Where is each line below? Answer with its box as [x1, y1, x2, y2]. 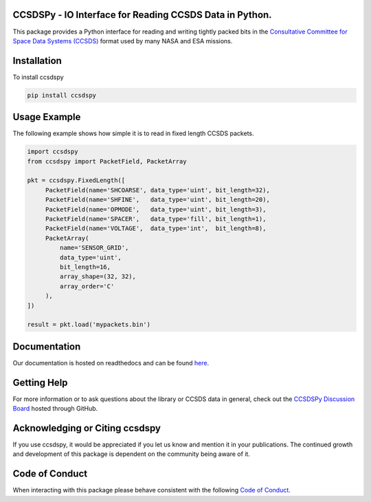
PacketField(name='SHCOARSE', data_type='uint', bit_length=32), [45, 186, 271, 194]
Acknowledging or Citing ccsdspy [12, 422, 161, 434]
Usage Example [12, 111, 81, 123]
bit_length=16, [59, 263, 111, 271]
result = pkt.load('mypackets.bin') [27, 321, 151, 329]
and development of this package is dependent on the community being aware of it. [12, 450, 251, 458]
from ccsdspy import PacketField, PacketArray [27, 157, 187, 165]
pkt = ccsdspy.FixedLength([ [27, 176, 126, 185]
